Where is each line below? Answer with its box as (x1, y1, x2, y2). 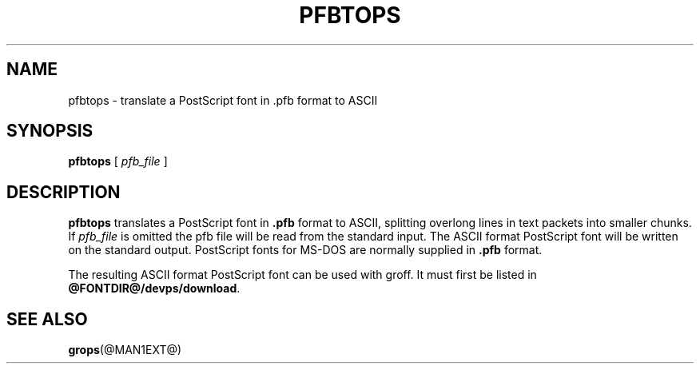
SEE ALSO (6, 308, 88, 329)
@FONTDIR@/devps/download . (68, 281, 241, 296)
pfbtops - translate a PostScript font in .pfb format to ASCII (68, 93, 378, 107)
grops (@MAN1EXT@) (68, 343, 182, 357)
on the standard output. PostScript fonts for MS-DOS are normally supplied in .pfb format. (68, 243, 543, 257)
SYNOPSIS (6, 121, 93, 141)
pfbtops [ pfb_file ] (68, 154, 168, 169)
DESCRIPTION (6, 181, 121, 202)
